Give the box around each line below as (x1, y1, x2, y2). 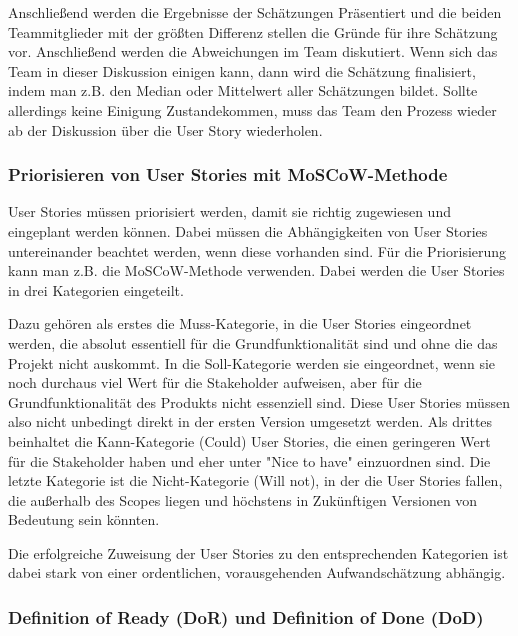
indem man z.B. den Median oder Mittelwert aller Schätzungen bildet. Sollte (8, 80, 478, 101)
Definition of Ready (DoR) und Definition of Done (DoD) (8, 604, 484, 629)
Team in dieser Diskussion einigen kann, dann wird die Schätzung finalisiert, (8, 60, 476, 81)
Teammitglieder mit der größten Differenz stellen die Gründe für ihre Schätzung (8, 21, 498, 42)
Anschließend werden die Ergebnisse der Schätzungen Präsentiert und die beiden (8, 2, 502, 22)
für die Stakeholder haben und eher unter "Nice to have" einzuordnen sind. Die (8, 450, 491, 471)
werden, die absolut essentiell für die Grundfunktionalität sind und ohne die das (8, 332, 498, 353)
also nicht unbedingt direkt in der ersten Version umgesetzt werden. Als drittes (8, 411, 493, 432)
